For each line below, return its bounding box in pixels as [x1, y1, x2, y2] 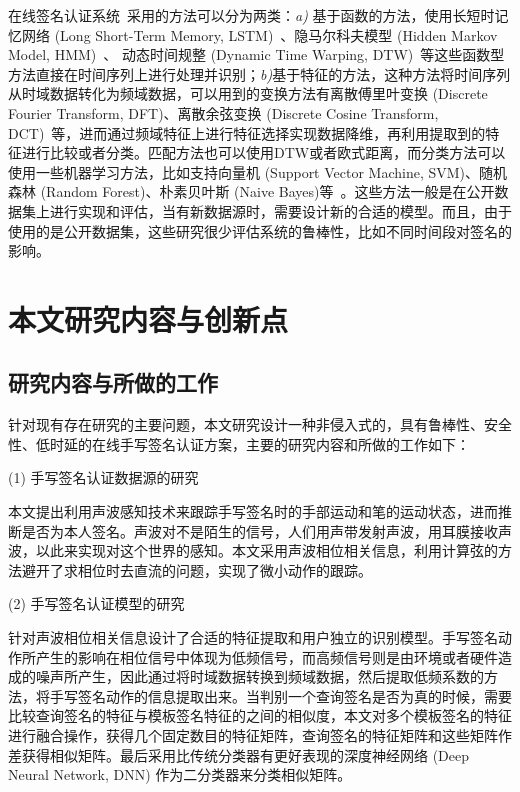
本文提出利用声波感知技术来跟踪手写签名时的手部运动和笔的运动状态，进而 [8, 501, 498, 522]
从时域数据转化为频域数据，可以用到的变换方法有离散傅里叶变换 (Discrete [8, 83, 488, 104]
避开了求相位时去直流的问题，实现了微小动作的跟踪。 [21, 559, 372, 580]
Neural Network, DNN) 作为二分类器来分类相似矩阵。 [8, 764, 352, 785]
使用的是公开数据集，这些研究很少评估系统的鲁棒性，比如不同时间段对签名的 [8, 220, 512, 241]
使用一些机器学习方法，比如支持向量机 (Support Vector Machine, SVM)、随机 [8, 161, 508, 182]
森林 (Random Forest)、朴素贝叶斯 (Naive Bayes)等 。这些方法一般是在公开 [8, 181, 495, 202]
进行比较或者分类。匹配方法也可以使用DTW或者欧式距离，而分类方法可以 [21, 142, 506, 163]
